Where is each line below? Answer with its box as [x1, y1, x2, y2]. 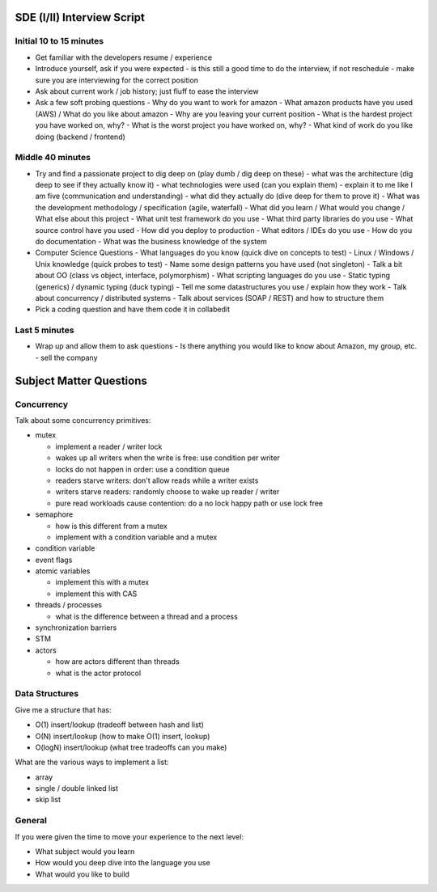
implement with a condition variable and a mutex [55, 532, 218, 542]
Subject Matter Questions [15, 374, 147, 387]
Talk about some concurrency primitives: [15, 416, 151, 425]
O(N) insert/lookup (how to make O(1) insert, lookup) [35, 731, 210, 741]
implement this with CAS [55, 589, 138, 598]
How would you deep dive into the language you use [35, 858, 210, 868]
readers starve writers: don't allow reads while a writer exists [55, 476, 259, 485]
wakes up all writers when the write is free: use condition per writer [55, 453, 281, 463]
